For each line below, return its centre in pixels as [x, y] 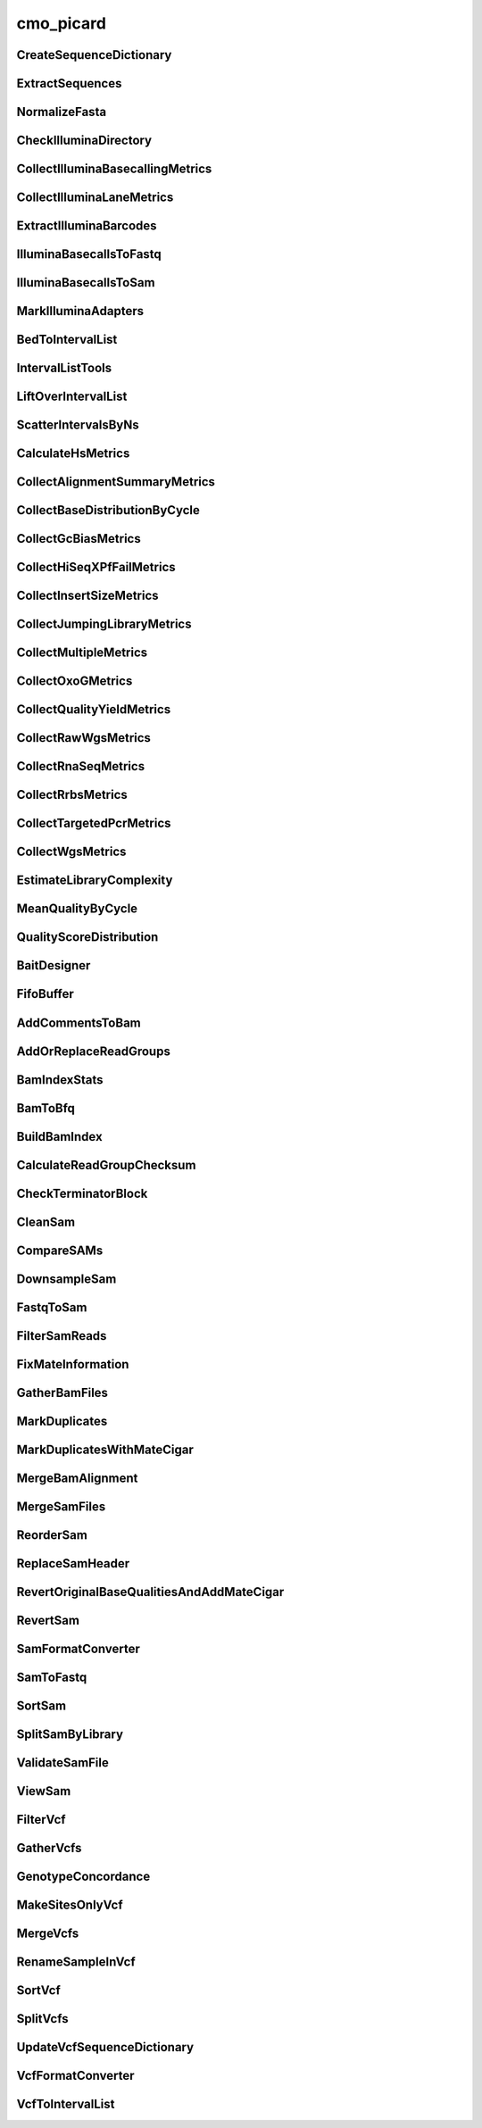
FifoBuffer [46, 994]
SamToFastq [52, 1677]
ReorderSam [52, 1535]
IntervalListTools [64, 368]
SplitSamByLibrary [70, 1734]
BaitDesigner [54, 965]
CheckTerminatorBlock [82, 1193]
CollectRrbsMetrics [72, 795]
